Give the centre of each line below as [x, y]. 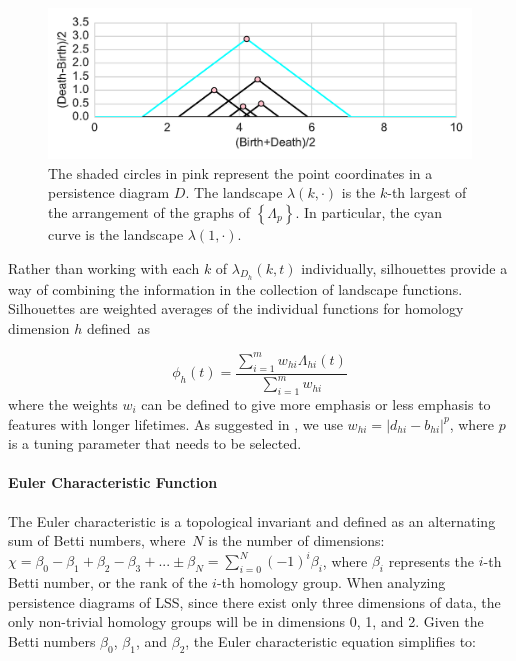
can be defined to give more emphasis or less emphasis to [316, 403]
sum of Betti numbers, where [97, 540]
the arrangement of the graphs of [149, 211]
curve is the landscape [116, 233]
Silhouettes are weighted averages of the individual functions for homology [236, 308]
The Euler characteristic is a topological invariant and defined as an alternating [252, 520]
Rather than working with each [104, 267]
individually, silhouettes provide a [404, 267]
